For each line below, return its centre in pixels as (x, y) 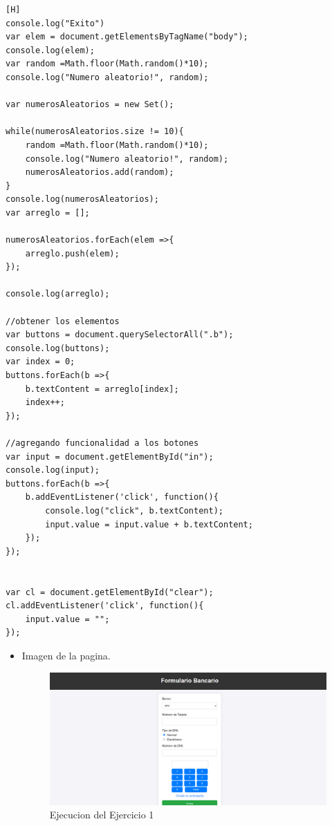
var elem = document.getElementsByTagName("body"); (127, 37)
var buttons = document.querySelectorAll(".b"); (120, 335)
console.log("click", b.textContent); (134, 510)
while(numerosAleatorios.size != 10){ (95, 132)
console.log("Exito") (55, 23)
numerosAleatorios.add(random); (100, 172)
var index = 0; (40, 362)
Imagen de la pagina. (66, 655)
